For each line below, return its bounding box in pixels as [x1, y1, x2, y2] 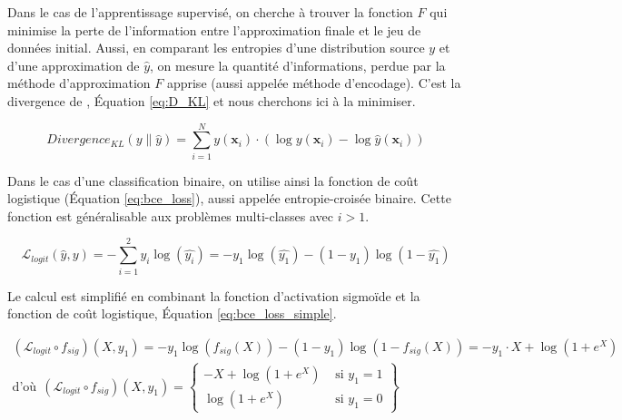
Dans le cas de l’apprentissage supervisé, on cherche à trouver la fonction [7, 3, 413, 21]
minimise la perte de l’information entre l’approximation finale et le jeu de [7, 20, 421, 39]
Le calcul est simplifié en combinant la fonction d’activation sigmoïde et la [7, 286, 420, 305]
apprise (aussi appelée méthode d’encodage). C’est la [166, 73, 461, 93]
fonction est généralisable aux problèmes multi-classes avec [7, 206, 334, 225]
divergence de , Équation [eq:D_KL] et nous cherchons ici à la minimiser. [7, 91, 416, 110]
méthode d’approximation [7, 73, 151, 93]
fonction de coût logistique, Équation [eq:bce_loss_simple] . [7, 304, 337, 323]
